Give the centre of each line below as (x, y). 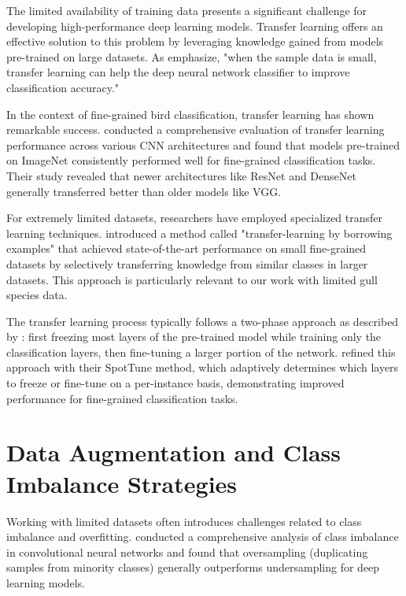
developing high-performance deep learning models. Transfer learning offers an (195, 26)
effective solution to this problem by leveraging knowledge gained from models (195, 41)
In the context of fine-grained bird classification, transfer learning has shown (190, 114)
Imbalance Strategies (122, 483)
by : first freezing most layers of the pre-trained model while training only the (194, 337)
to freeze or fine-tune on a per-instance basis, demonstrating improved (175, 383)
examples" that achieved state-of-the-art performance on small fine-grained (186, 248)
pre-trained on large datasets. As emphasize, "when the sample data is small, (192, 56)
